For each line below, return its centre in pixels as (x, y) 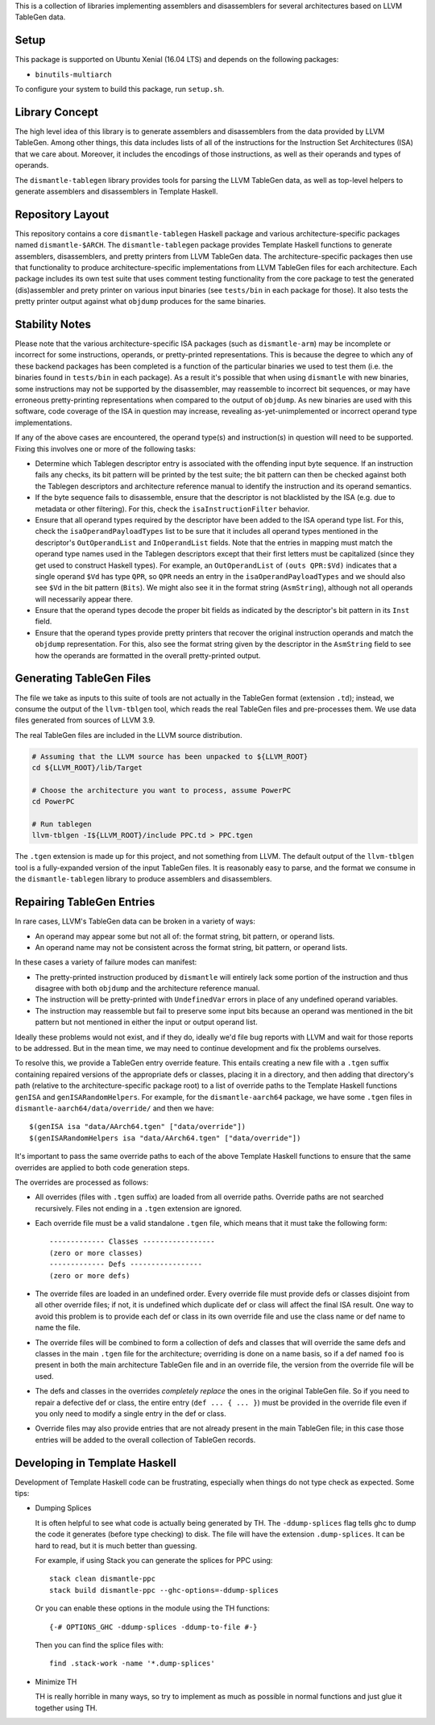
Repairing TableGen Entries (85, 902)
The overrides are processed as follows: (82, 1182)
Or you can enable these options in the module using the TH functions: (152, 1608)
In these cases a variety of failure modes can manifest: (106, 962)
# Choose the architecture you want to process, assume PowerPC (162, 790)
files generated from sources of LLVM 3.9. (85, 720)
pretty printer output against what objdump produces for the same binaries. (140, 302)
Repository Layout (62, 214)
